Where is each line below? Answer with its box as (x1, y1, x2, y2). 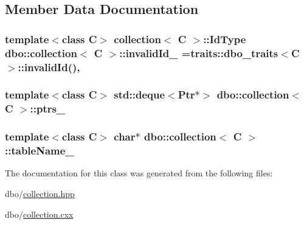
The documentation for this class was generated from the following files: (5, 167, 273, 179)
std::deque (114, 87, 165, 102)
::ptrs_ (30, 101, 66, 116)
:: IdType (203, 31, 246, 46)
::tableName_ (5, 143, 74, 158)
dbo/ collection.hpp (5, 187, 75, 199)
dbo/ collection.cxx (5, 207, 74, 220)
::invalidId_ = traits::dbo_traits (119, 45, 278, 60)
